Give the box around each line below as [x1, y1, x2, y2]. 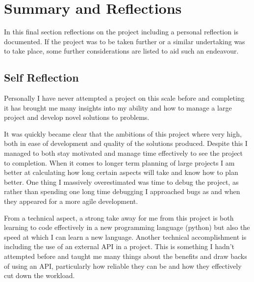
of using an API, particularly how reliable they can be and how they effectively [4, 260, 242, 271]
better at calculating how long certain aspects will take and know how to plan [4, 167, 238, 177]
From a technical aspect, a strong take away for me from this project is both [4, 212, 234, 223]
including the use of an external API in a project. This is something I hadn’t [4, 241, 234, 252]
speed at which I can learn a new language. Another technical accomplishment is [4, 231, 247, 242]
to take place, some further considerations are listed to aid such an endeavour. [4, 46, 239, 56]
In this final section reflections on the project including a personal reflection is [4, 27, 239, 37]
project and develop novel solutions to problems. [4, 112, 150, 122]
